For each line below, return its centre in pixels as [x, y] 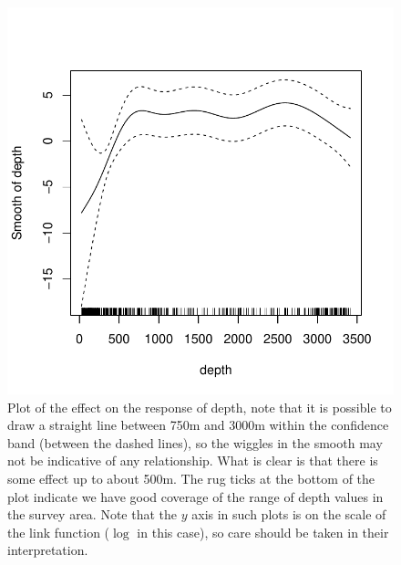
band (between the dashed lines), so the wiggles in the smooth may [195, 442]
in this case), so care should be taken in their [263, 532]
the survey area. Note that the [93, 514]
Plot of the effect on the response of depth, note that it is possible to [200, 407]
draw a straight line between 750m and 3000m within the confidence [198, 425]
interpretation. [48, 550]
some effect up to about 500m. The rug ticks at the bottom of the [191, 478]
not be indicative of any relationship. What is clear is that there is [193, 460]
